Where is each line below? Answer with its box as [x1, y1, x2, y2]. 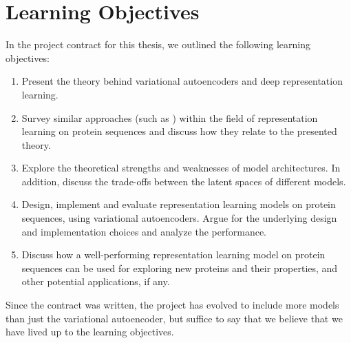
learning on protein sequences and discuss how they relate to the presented [21, 124, 337, 138]
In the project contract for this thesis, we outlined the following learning [6, 37, 310, 52]
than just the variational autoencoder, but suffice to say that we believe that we [6, 311, 343, 325]
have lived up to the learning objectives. [6, 324, 174, 339]
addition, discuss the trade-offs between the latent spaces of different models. [21, 174, 346, 188]
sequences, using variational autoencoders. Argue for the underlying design [21, 211, 337, 225]
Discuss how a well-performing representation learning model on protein [21, 247, 326, 262]
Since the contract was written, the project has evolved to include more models [6, 298, 339, 312]
